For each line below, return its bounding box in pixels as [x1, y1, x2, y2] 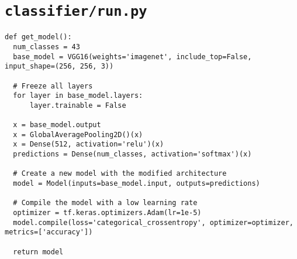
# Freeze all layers [13, 81, 93, 90]
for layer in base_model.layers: [13, 91, 143, 100]
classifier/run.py [5, 3, 147, 20]
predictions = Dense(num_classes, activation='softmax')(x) [13, 150, 252, 159]
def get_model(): [5, 33, 72, 42]
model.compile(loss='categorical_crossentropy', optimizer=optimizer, [13, 218, 293, 227]
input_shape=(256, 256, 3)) [5, 62, 114, 71]
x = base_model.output [13, 121, 101, 129]
